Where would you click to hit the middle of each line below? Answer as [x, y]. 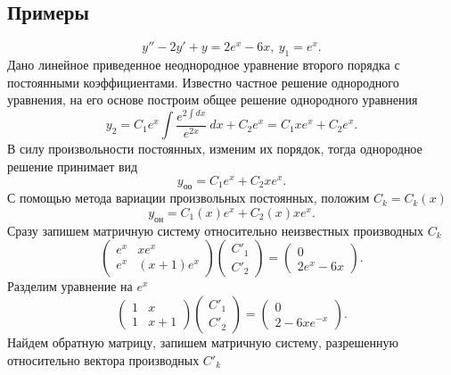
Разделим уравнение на [70, 286]
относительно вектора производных [103, 359]
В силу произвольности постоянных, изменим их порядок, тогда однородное [215, 149]
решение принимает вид [73, 166]
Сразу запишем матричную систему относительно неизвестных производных [216, 230]
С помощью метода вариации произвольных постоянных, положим [189, 198]
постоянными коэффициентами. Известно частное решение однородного [203, 82]
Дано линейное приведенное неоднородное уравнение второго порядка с [204, 64]
